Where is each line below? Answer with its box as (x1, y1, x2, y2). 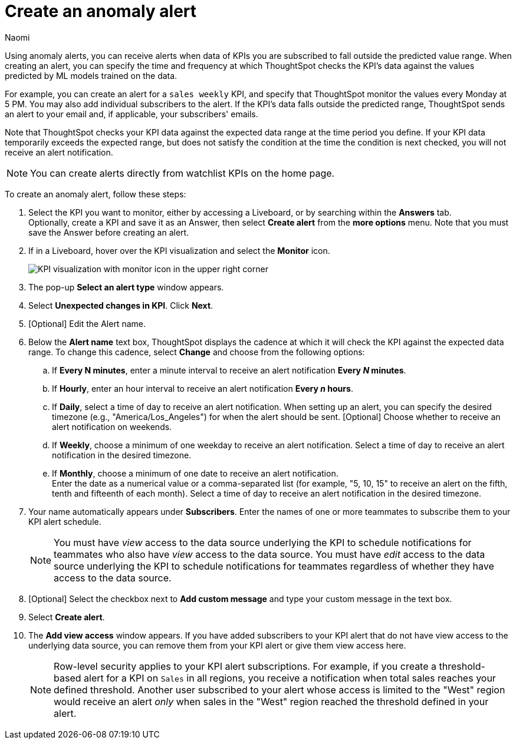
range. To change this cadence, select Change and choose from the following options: (28, 346, 365, 357)
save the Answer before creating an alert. (28, 227, 189, 237)
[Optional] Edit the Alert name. (28, 318, 146, 329)
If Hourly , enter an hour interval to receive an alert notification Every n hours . (52, 383, 353, 394)
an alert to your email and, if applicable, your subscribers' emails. (5, 108, 258, 119)
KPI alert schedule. (28, 516, 101, 527)
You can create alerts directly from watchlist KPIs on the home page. (30, 167, 335, 179)
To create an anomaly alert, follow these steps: (5, 189, 186, 199)
